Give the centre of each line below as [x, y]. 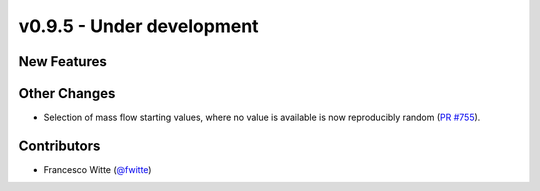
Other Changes [67, 93]
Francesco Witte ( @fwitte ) [97, 169]
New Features [62, 61]
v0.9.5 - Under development [138, 26]
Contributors [59, 145]
